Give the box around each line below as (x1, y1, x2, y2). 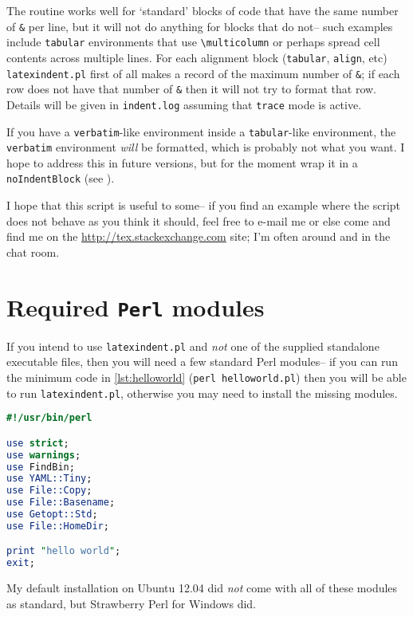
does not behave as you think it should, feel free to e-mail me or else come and (6, 212, 391, 229)
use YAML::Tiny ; (6, 473, 92, 485)
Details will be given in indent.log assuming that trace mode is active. (6, 96, 362, 112)
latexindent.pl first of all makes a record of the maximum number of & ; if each (6, 65, 400, 81)
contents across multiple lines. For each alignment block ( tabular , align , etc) (6, 49, 387, 65)
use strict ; (6, 437, 69, 449)
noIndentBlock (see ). (6, 170, 115, 187)
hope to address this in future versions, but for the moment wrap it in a (6, 154, 358, 171)
